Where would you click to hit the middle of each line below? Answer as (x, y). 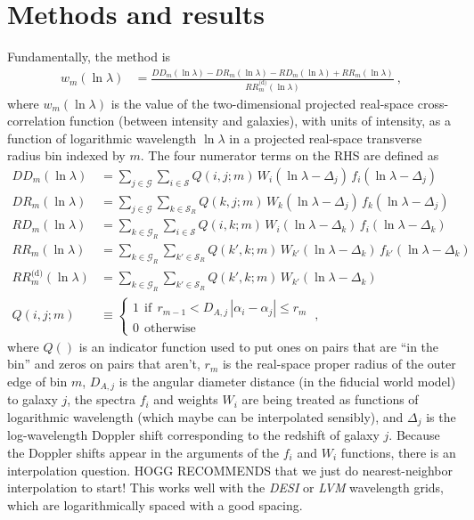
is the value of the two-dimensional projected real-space (262, 103)
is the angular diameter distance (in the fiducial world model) (287, 381)
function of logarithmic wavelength (102, 138)
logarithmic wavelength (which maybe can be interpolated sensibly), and (205, 416)
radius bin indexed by (66, 155)
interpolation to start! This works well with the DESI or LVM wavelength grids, (225, 487)
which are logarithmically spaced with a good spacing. (155, 504)
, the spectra (101, 399)
